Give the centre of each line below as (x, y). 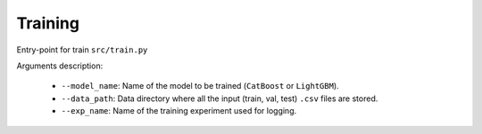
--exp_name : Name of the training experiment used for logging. (179, 111)
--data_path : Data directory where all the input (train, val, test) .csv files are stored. (220, 99)
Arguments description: (60, 66)
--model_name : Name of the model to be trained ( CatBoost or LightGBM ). (200, 86)
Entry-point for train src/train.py (82, 50)
